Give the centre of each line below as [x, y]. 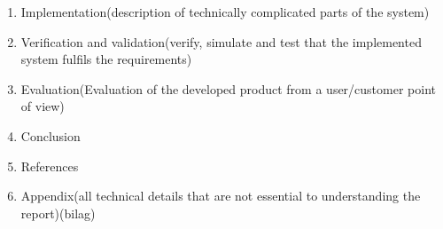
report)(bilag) [58, 213]
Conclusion [51, 135]
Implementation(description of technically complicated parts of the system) [225, 12]
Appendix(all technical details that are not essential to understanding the [221, 196]
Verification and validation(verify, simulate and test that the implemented [221, 41]
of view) [43, 106]
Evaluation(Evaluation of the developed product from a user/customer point [228, 88]
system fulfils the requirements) [106, 59]
